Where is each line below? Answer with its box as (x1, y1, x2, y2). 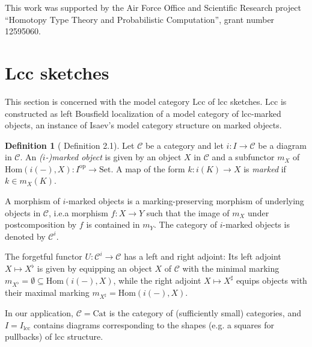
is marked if (243, 162, 286, 175)
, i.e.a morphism (49, 206, 108, 219)
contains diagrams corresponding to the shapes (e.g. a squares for (33, 318, 275, 331)
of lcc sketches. (208, 95, 263, 107)
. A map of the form (111, 162, 185, 175)
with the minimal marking (182, 262, 280, 275)
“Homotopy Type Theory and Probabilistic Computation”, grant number (5, 13, 275, 25)
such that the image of (146, 206, 230, 219)
